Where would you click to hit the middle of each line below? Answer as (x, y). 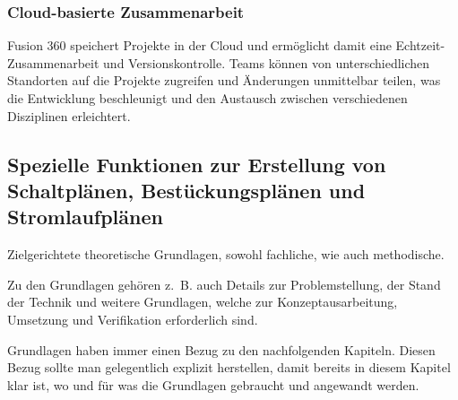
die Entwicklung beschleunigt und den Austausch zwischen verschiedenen (207, 98)
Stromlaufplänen (85, 217)
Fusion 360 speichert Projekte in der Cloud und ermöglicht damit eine (199, 45)
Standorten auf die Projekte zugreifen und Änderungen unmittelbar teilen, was (224, 80)
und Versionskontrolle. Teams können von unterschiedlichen (267, 62)
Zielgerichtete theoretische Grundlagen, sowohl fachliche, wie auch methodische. (226, 254)
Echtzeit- (420, 45)
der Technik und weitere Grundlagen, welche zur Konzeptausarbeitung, (203, 302)
